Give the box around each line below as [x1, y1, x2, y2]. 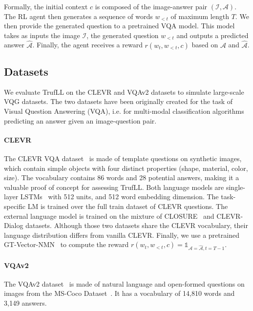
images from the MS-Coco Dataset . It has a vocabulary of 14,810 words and [4, 288, 235, 298]
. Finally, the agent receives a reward [32, 40, 143, 50]
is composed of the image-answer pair [95, 1, 208, 11]
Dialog [4, 220, 23, 230]
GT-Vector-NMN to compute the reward [4, 239, 129, 249]
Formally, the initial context [4, 1, 88, 11]
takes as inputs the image [4, 30, 80, 40]
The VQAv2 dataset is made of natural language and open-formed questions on [4, 278, 245, 289]
